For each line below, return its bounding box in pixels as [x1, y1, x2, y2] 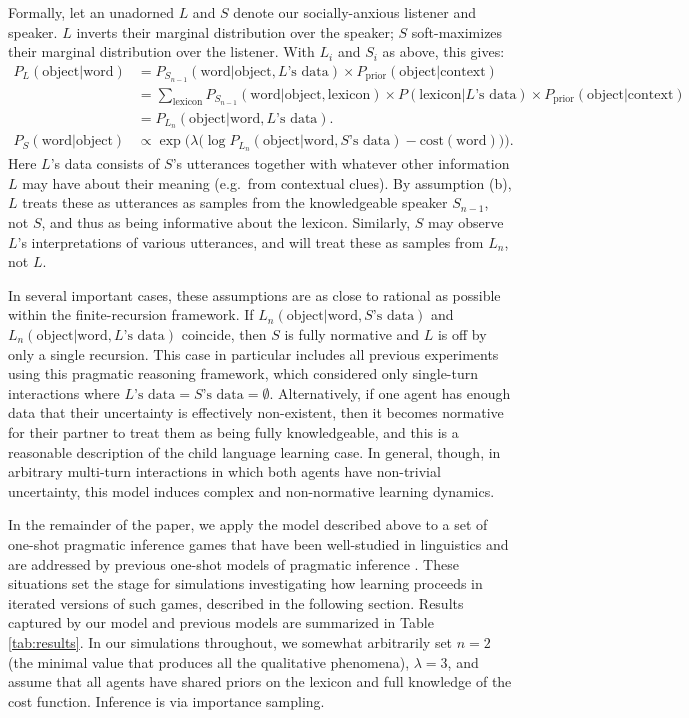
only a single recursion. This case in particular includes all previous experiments [8, 343, 499, 364]
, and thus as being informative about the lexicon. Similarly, [41, 212, 411, 233]
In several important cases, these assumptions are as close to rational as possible [8, 284, 501, 305]
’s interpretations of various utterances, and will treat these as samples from [17, 231, 484, 252]
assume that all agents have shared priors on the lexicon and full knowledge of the [8, 671, 512, 692]
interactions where [8, 382, 120, 403]
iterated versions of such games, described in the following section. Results [8, 592, 464, 613]
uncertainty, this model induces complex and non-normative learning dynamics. [8, 480, 495, 501]
